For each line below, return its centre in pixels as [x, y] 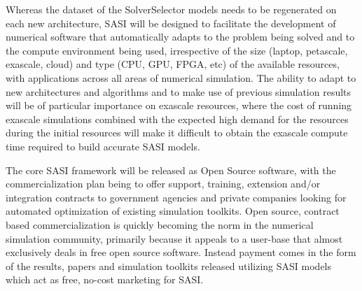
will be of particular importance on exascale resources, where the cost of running [179, 105]
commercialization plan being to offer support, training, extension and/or [163, 184]
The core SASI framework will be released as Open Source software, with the [171, 170]
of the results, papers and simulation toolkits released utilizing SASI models [169, 265]
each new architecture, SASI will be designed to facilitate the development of [171, 23]
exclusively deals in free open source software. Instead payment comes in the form [181, 252]
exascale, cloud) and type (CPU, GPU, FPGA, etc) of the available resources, [173, 64]
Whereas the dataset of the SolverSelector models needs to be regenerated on [171, 9]
